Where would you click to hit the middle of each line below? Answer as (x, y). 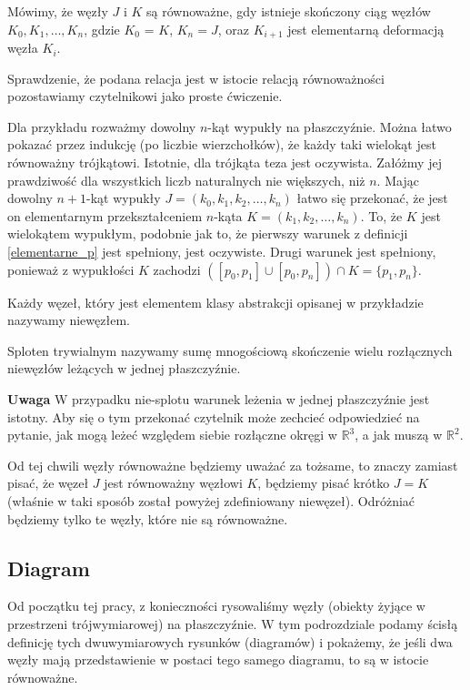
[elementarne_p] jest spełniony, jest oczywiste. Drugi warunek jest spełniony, (222, 251)
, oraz (233, 29)
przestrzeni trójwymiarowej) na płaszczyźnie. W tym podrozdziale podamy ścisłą (233, 623)
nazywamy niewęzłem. (69, 320)
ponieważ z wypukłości (71, 269)
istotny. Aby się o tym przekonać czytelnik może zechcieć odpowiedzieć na (214, 416)
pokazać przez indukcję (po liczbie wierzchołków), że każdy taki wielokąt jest (222, 144)
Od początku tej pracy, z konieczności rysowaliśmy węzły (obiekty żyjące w (216, 606)
